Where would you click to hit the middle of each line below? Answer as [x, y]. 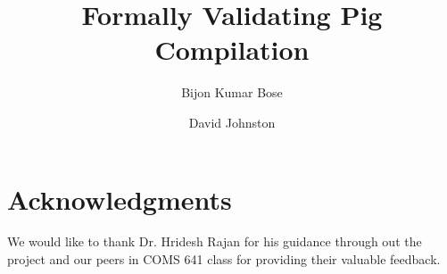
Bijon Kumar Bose [232, 92]
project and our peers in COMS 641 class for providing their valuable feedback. [224, 259]
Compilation [232, 50]
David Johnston [232, 122]
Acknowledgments [120, 199]
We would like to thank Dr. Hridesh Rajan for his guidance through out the [215, 241]
